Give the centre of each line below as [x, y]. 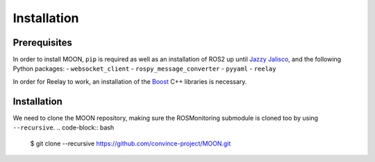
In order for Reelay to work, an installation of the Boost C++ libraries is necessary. [130, 81]
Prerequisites [42, 43]
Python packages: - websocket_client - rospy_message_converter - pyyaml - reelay [144, 69]
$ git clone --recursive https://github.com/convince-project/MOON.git [131, 143]
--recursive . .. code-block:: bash [64, 127]
